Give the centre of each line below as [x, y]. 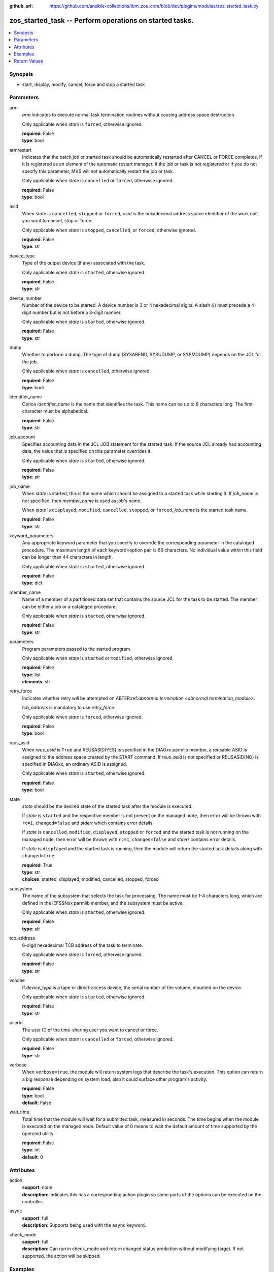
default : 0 [32, 1157]
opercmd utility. [39, 1133]
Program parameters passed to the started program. [77, 649]
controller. [33, 1202]
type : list [31, 675]
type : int [31, 1150]
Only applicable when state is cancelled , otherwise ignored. [87, 371]
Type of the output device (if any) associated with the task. [84, 263]
